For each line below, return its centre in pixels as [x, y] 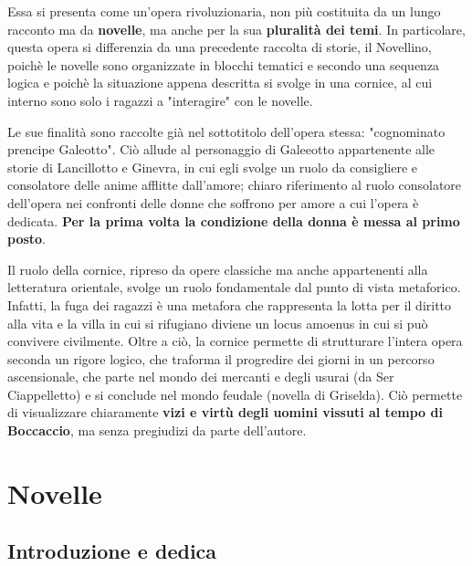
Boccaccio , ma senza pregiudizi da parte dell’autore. [157, 430]
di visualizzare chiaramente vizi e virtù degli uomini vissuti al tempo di [225, 412]
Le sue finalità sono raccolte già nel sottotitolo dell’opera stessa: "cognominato [226, 131]
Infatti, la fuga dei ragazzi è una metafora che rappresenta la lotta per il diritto [230, 304]
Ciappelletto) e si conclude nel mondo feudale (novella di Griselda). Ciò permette [235, 394]
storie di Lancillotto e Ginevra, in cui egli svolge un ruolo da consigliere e [213, 167]
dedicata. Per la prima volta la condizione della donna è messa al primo [234, 220]
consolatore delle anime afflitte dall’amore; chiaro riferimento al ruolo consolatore [235, 185]
